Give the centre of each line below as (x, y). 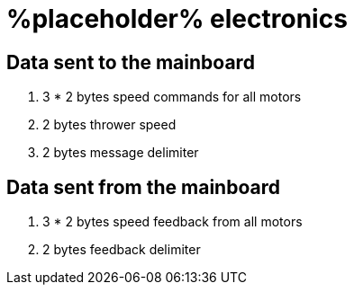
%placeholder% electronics (177, 19)
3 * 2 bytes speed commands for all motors (172, 97)
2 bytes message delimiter (121, 153)
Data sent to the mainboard (131, 62)
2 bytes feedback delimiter (122, 250)
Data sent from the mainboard (143, 187)
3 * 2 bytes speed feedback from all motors (172, 222)
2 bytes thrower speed (109, 125)
